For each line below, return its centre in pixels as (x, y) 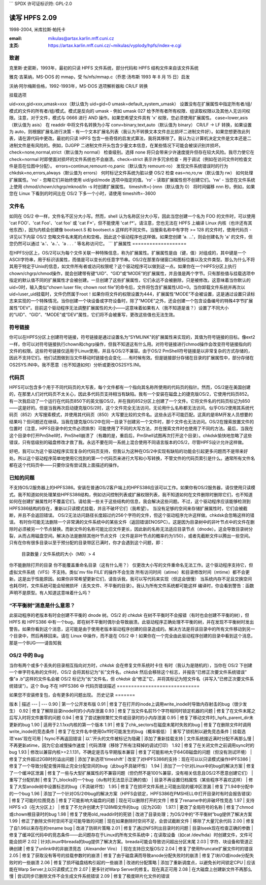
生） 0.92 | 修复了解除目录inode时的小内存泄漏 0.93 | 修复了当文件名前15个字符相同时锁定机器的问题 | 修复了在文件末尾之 (132, 711)
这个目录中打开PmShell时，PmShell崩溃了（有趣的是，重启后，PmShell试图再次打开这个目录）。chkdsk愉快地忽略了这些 (131, 435)
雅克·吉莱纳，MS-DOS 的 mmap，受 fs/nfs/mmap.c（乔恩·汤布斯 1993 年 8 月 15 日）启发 (100, 77)
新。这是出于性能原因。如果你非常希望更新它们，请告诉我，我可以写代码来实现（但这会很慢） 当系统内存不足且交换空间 (131, 579)
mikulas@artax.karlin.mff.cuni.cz (81, 38)
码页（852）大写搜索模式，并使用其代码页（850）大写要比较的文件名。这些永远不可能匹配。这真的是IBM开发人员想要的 (131, 415)
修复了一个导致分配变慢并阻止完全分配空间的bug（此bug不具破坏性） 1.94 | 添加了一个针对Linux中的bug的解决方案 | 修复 (132, 766)
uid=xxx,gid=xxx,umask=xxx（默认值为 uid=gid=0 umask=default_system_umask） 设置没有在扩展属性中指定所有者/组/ (131, 104)
